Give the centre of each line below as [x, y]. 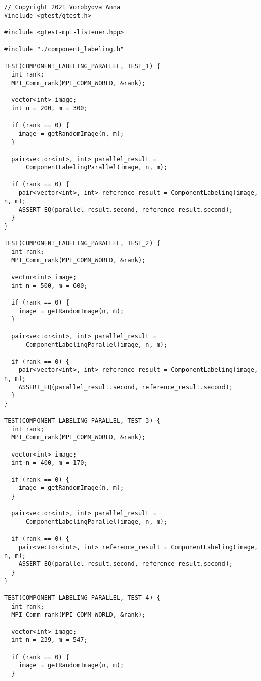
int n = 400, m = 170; [49, 463]
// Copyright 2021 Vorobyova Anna [62, 7]
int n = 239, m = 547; [49, 640]
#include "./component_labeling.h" [64, 49]
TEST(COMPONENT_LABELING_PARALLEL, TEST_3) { [82, 421]
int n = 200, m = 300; [49, 108]
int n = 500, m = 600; [49, 286]
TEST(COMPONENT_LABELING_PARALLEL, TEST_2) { [82, 243]
